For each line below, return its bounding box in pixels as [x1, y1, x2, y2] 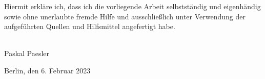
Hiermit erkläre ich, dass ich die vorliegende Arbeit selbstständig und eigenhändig [4, 1, 261, 11]
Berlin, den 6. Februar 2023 [4, 65, 91, 75]
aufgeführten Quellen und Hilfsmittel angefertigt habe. [4, 21, 175, 32]
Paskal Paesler [4, 48, 50, 59]
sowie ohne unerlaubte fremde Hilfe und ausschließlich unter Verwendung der [4, 11, 246, 21]
